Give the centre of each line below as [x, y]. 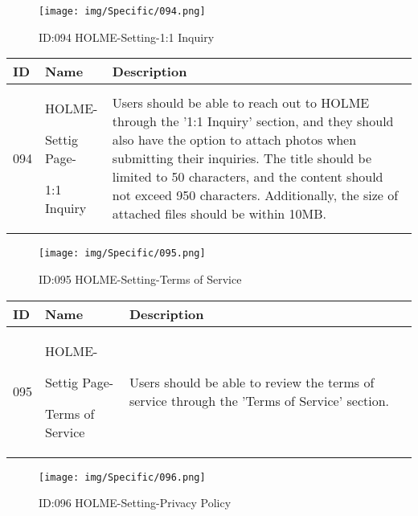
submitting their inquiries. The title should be [242, 158]
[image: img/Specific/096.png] [122, 477]
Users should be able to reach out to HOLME [241, 103]
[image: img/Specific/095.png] [122, 254]
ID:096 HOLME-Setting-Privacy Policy [135, 503]
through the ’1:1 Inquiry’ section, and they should [253, 121]
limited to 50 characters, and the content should [248, 177]
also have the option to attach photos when [234, 140]
